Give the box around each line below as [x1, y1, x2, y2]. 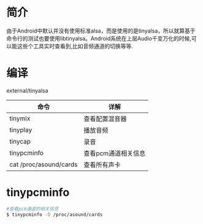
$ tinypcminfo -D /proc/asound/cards [6, 211, 103, 218]
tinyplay [9, 125, 33, 134]
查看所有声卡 [83, 160, 121, 169]
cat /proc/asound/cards [9, 160, 78, 169]
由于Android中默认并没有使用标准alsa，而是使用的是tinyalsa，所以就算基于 [6, 27, 196, 34]
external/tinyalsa [6, 87, 48, 94]
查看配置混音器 [83, 114, 127, 123]
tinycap [9, 137, 31, 145]
